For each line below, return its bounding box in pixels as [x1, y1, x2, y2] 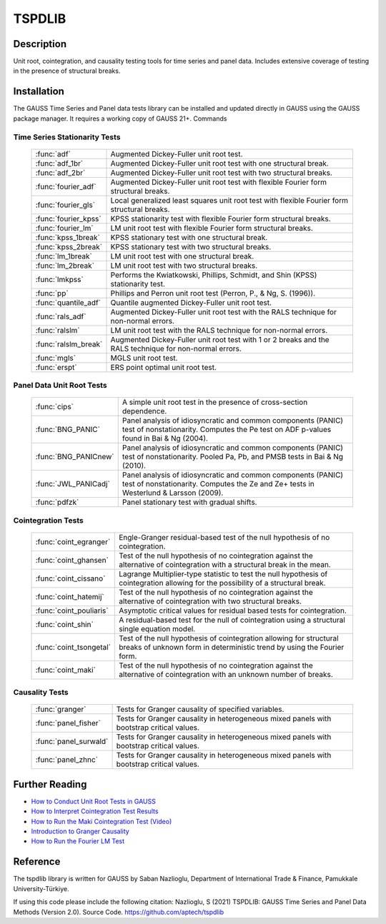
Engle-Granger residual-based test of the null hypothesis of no [119, 532, 330, 542]
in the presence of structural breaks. [13, 66, 121, 75]
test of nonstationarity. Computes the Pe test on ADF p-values [122, 425, 332, 435]
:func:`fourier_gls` [35, 200, 96, 210]
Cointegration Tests [13, 515, 84, 525]
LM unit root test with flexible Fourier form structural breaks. [110, 223, 314, 233]
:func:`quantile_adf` [35, 297, 102, 307]
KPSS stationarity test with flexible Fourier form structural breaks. [110, 214, 332, 224]
